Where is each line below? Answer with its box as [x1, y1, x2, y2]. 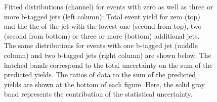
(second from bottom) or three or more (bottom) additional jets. [4, 30, 200, 41]
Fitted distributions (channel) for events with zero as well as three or [4, 1, 213, 11]
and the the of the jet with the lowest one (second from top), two [4, 21, 202, 31]
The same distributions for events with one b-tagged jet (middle [4, 40, 198, 51]
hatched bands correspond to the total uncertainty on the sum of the [4, 59, 213, 70]
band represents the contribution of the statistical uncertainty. [4, 89, 193, 99]
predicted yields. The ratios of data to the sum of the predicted [4, 69, 196, 80]
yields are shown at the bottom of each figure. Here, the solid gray [4, 79, 205, 89]
